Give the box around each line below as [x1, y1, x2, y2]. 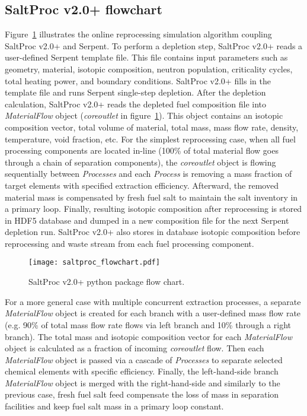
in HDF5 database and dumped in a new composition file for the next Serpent [5, 214, 289, 226]
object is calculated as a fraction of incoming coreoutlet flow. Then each [5, 342, 264, 354]
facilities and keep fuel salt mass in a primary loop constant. [5, 400, 224, 412]
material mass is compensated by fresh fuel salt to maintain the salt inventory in [5, 190, 298, 203]
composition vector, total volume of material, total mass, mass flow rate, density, [5, 120, 299, 133]
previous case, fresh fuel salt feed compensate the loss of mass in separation [5, 388, 279, 401]
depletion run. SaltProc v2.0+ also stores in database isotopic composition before [5, 226, 300, 238]
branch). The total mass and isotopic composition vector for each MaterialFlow [5, 330, 292, 342]
